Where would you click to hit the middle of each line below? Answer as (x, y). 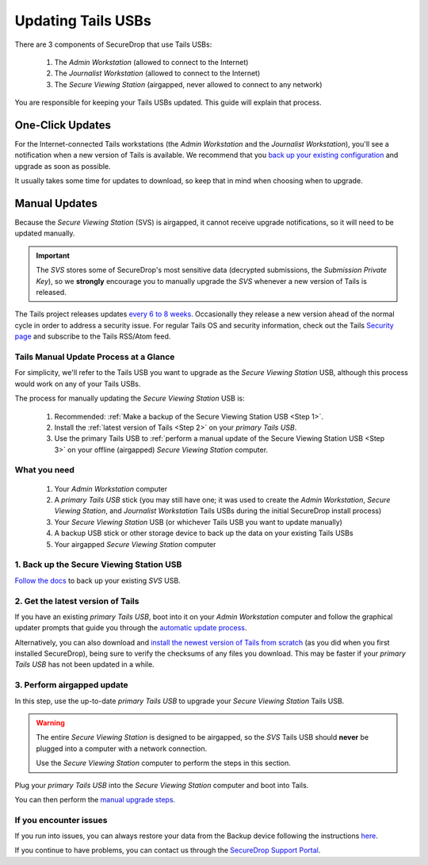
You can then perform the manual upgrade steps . (95, 799)
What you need (45, 470)
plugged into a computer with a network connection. (122, 748)
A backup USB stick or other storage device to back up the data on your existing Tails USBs (204, 533)
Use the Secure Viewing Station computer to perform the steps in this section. (163, 763)
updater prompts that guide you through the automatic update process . (131, 628)
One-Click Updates (63, 125)
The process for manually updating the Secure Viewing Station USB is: (130, 398)
